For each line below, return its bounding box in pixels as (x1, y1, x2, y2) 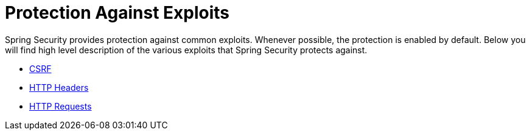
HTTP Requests (29, 100, 92, 111)
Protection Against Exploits (5, 2, 230, 23)
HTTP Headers (29, 82, 89, 93)
